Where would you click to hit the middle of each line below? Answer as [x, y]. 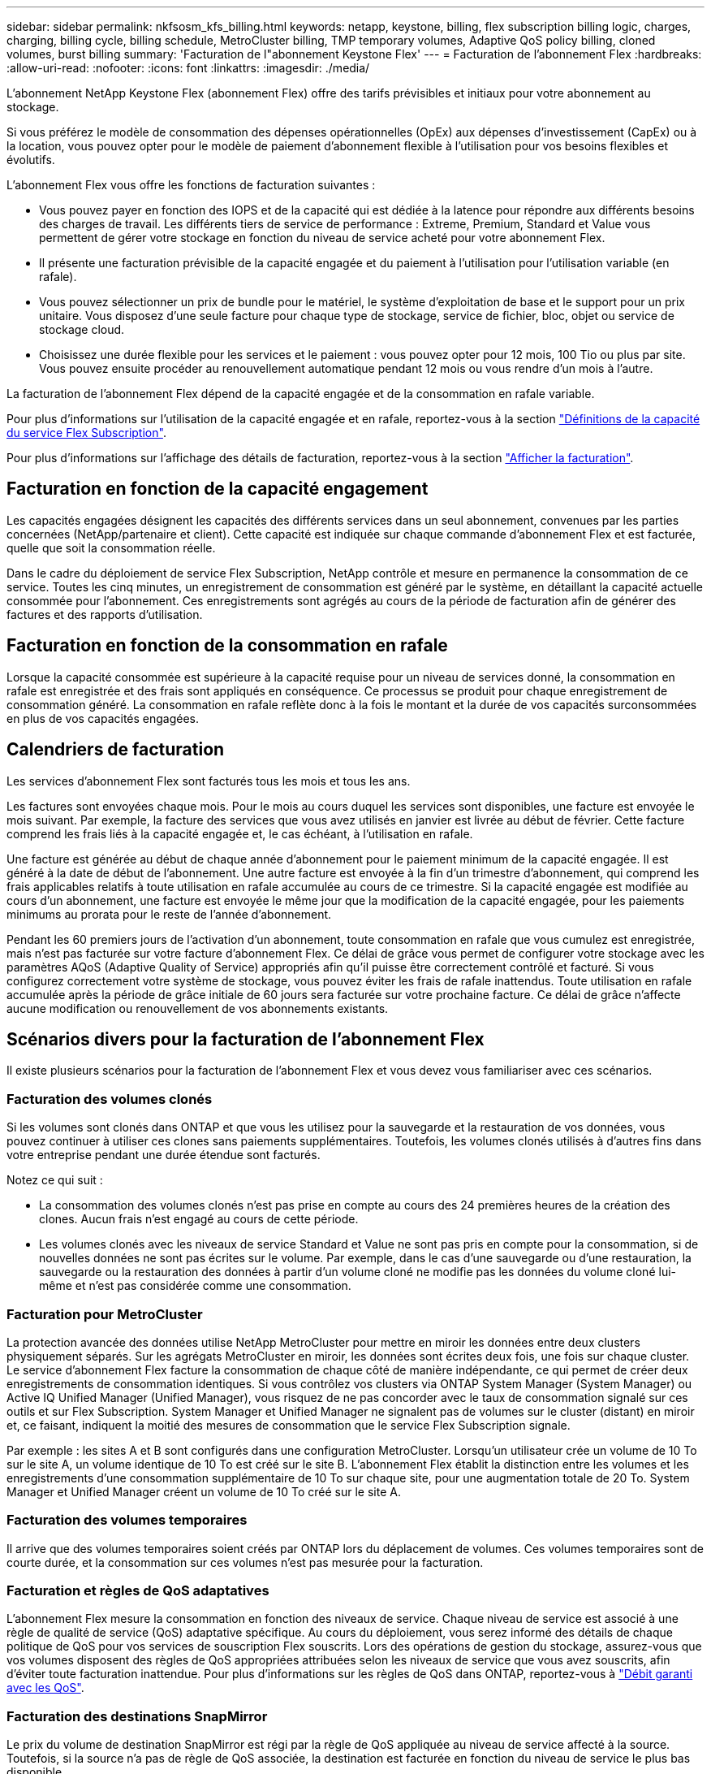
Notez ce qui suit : [55, 1180]
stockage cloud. [82, 329]
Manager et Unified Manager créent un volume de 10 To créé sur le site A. [204, 1491]
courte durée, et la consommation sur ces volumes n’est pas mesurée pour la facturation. [245, 1562]
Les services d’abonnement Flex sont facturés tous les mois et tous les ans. [209, 781]
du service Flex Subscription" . [86, 433]
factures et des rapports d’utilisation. [105, 614]
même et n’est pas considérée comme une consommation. [195, 1286]
